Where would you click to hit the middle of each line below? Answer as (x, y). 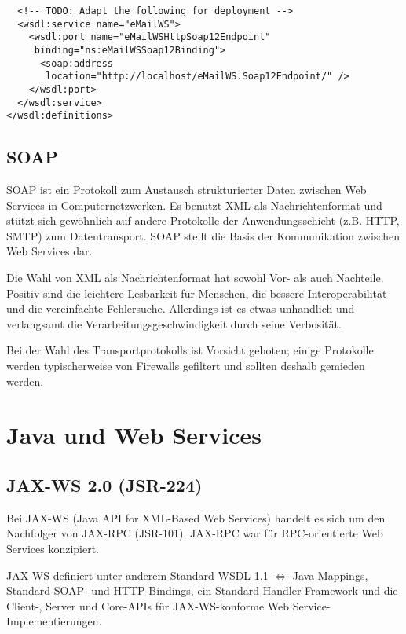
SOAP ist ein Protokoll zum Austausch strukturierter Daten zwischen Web (187, 190)
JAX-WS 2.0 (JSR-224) (104, 485)
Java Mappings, (330, 575)
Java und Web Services (134, 435)
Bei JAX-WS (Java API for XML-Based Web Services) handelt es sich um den (196, 517)
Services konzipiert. (53, 548)
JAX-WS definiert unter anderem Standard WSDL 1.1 (137, 575)
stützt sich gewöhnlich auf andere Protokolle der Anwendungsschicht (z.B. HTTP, (203, 220)
